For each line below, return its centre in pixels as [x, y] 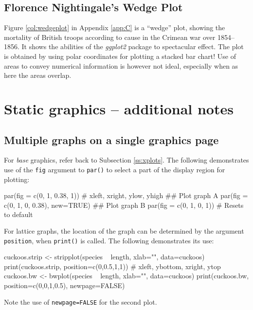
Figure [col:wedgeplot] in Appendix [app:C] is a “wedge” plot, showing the [115, 27]
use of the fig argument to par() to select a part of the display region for [115, 169]
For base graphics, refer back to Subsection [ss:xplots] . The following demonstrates [126, 160]
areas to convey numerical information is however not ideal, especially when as [121, 65]
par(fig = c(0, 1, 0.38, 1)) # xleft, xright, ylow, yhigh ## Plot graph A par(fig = [126, 195]
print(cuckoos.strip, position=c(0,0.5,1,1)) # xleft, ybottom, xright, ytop [112, 266]
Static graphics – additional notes [119, 108]
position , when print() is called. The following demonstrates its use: [109, 240]
